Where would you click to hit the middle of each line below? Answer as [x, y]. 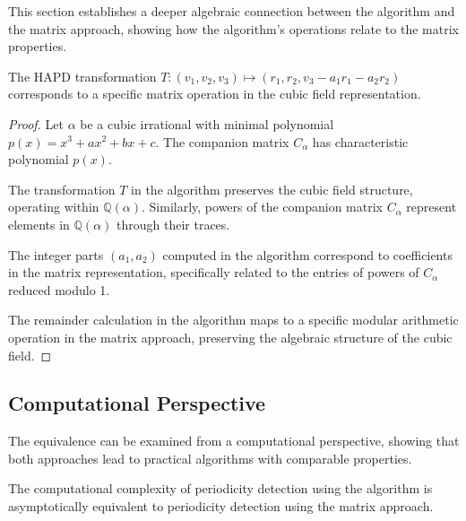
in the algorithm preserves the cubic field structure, [272, 189]
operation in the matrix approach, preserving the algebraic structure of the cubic [230, 337]
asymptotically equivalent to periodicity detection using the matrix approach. [221, 506]
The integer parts [56, 254]
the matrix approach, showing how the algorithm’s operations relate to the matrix [233, 28]
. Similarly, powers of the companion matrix [262, 207]
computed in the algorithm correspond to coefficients [307, 254]
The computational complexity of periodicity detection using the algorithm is [220, 488]
